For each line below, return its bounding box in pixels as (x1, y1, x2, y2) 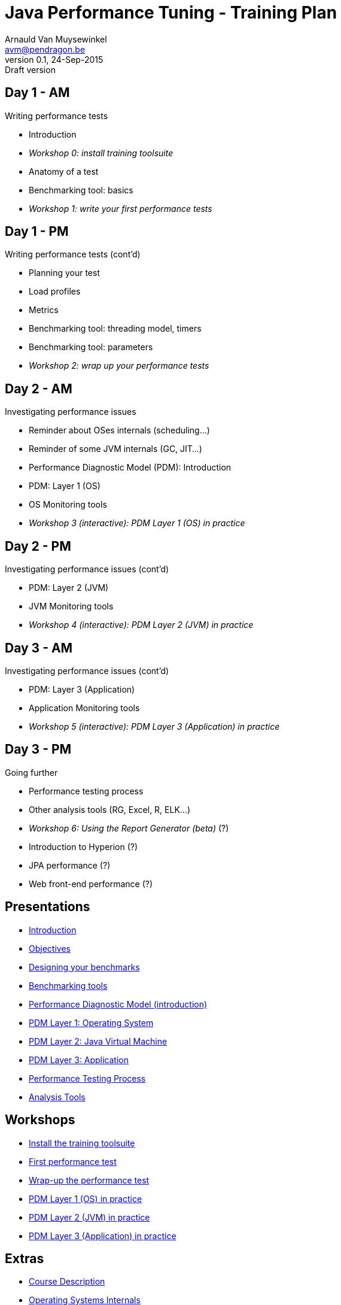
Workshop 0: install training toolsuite (29, 147, 173, 158)
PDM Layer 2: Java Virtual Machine (29, 1036, 168, 1046)
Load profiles (29, 286, 81, 297)
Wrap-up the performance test (29, 1174, 150, 1185)
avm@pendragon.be (5, 44, 86, 54)
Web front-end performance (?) (29, 878, 153, 889)
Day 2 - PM (5, 538, 71, 554)
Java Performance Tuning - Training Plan (5, 2, 337, 23)
